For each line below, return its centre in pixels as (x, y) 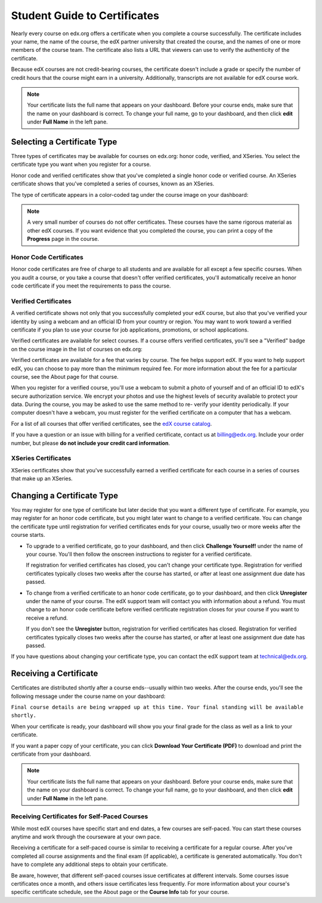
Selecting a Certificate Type (64, 142)
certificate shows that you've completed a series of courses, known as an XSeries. (113, 184)
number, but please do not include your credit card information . (90, 443)
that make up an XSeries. (42, 479)
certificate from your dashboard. (51, 754)
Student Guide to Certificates (85, 16)
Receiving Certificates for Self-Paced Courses (80, 817)
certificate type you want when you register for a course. (81, 165)
